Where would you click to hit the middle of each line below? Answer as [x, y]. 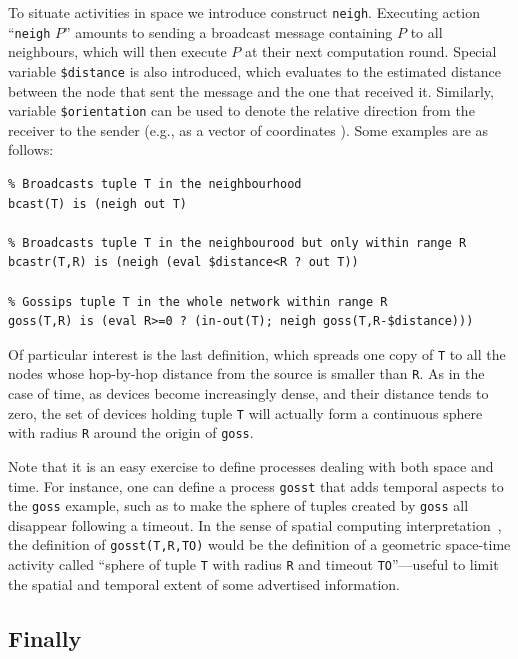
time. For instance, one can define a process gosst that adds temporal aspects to [256, 485]
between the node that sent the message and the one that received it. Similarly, [251, 90]
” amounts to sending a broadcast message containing [228, 31]
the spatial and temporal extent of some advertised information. [204, 583]
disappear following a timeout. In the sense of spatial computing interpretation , [255, 524]
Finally [45, 637]
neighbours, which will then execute [117, 51]
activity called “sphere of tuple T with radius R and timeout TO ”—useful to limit [253, 564]
